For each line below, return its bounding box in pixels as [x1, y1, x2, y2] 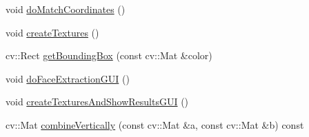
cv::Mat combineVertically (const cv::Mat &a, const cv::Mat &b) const [6, 117, 304, 131]
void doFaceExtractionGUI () [6, 71, 130, 85]
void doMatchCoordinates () [6, 2, 126, 16]
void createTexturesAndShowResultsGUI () [6, 94, 189, 109]
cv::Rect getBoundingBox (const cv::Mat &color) [6, 48, 212, 63]
